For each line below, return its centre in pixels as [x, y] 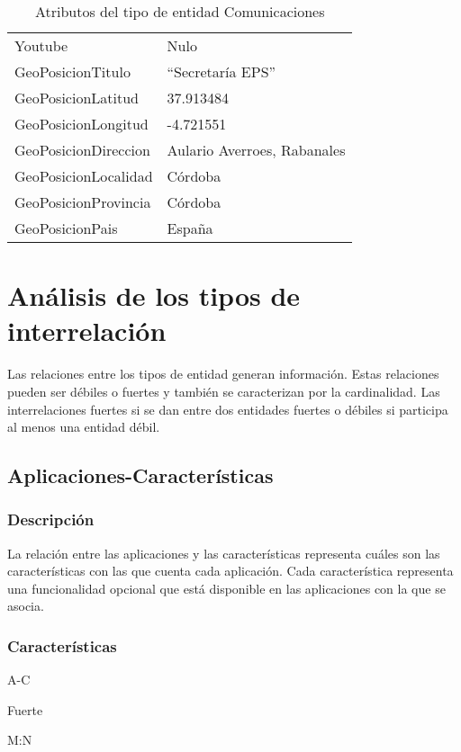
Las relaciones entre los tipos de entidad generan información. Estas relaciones [223, 374]
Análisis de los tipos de [154, 295]
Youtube [41, 45]
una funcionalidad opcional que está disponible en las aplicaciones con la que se [226, 588]
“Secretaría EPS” [221, 72]
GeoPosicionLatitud [77, 98]
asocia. [26, 606]
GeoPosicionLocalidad [84, 176]
